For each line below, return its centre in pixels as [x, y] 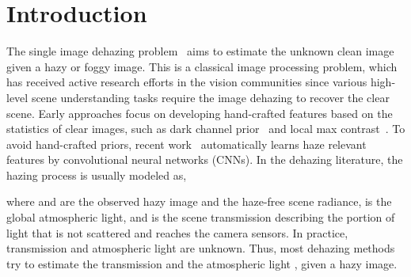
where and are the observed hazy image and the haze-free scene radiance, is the [199, 201]
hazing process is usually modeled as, [97, 175]
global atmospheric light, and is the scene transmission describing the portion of [201, 217]
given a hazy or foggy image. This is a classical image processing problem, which [202, 66]
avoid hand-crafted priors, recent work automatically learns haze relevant [186, 144]
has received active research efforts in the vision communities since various [187, 82]
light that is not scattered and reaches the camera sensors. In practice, [177, 232]
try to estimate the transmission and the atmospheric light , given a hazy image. [202, 263]
